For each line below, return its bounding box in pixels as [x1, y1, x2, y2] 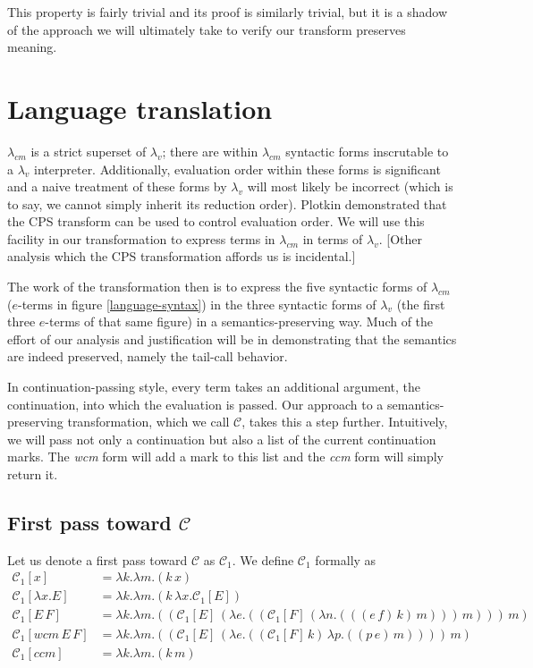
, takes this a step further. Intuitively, [241, 412, 448, 431]
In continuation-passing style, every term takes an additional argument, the [7, 377, 421, 396]
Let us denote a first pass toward [7, 550, 188, 569]
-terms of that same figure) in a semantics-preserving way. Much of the [45, 312, 434, 331]
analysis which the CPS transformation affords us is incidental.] [7, 247, 356, 266]
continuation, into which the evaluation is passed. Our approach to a [7, 394, 384, 413]
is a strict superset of [30, 141, 147, 160]
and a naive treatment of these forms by [7, 177, 227, 196]
